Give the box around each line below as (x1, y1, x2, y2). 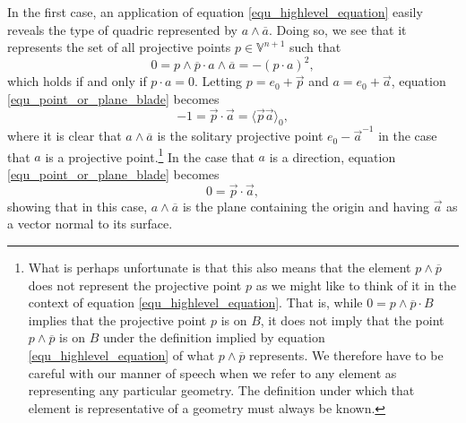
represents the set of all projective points (7, 38, 231, 56)
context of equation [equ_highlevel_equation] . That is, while (28, 293, 363, 312)
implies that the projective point (28, 310, 207, 329)
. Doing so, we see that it (269, 20, 407, 39)
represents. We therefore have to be (249, 346, 444, 365)
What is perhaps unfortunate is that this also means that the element (28, 258, 411, 277)
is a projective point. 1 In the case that (45, 144, 255, 166)
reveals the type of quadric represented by (7, 20, 237, 39)
